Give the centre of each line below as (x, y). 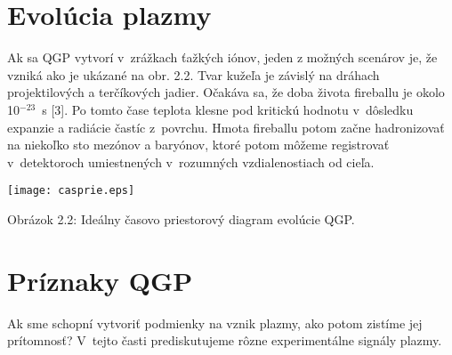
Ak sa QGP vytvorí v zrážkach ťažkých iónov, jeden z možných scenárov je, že (222, 57)
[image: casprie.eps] (71, 191)
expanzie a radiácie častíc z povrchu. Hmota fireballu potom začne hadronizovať (226, 127)
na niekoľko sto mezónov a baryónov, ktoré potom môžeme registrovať (198, 145)
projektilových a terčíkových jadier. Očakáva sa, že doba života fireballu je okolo (226, 92)
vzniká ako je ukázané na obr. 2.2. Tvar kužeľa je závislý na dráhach (194, 74)
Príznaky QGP (100, 280)
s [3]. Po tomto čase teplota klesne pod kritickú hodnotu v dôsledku (228, 109)
